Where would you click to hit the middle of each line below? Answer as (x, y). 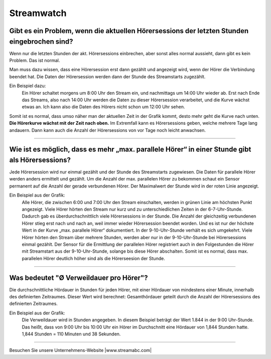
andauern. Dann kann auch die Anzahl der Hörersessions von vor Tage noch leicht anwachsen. (107, 130)
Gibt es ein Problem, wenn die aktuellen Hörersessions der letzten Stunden (129, 31)
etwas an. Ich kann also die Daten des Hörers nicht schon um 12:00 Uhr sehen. (103, 107)
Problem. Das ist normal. (35, 61)
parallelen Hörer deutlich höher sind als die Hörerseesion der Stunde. (93, 258)
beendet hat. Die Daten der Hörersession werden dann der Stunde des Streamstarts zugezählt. (107, 76)
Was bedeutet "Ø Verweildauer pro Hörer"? (79, 278)
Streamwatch (38, 13)
